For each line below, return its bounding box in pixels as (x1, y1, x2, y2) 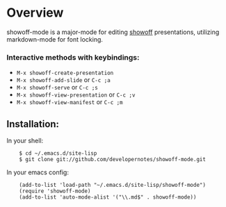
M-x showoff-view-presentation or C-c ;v (16, 90, 136, 99)
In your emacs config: (6, 168, 69, 176)
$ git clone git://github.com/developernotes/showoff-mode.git (19, 156, 207, 163)
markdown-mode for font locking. (6, 35, 104, 43)
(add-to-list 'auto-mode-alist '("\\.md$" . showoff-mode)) (19, 194, 197, 201)
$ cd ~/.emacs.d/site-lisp (19, 150, 97, 157)
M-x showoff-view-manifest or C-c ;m (16, 98, 123, 106)
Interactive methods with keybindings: (6, 52, 140, 62)
